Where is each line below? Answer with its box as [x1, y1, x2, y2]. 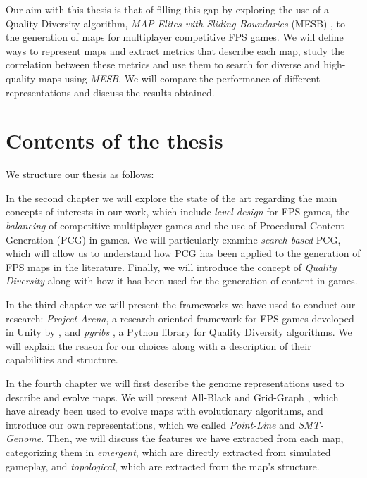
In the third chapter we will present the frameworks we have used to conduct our [6, 297, 356, 312]
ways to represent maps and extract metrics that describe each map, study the [6, 43, 345, 58]
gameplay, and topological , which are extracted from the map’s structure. [6, 458, 320, 473]
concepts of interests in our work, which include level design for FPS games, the [6, 204, 350, 219]
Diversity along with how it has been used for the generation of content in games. [6, 273, 358, 288]
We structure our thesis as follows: [6, 167, 154, 182]
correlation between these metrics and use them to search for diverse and [6, 57, 321, 72]
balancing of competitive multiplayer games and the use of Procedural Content [6, 218, 344, 233]
